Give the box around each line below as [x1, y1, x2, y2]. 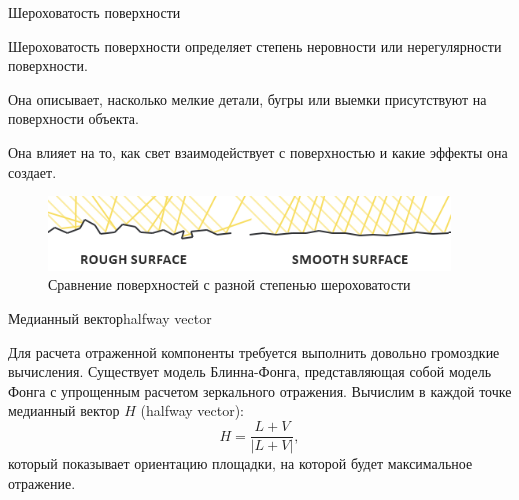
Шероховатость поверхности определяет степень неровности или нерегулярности [8, 35, 502, 56]
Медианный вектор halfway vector [8, 308, 212, 329]
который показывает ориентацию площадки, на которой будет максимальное [8, 453, 473, 474]
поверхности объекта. [8, 108, 139, 129]
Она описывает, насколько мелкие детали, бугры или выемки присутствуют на [8, 88, 487, 109]
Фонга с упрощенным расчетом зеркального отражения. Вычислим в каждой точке [8, 380, 512, 401]
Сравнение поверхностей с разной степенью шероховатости [48, 274, 411, 295]
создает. [8, 161, 57, 182]
